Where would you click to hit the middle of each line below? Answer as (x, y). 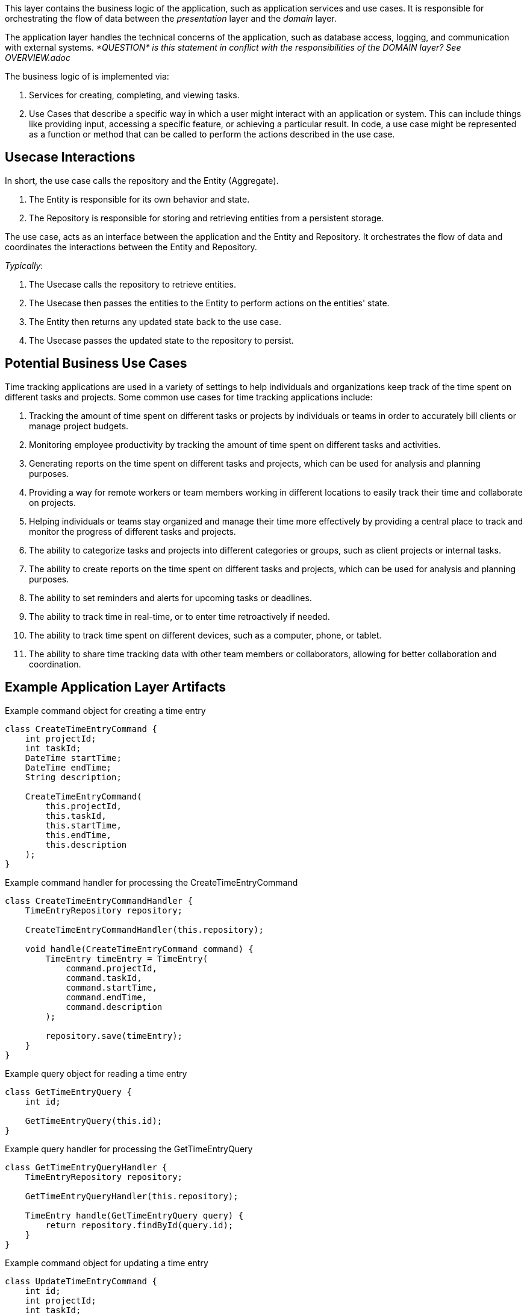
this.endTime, (79, 835)
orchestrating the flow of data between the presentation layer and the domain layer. (171, 18)
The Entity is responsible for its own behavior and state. (139, 199)
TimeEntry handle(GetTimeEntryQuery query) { (134, 1215)
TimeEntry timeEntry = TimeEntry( (127, 958)
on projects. (53, 502)
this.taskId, (76, 815)
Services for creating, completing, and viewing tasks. (134, 95)
